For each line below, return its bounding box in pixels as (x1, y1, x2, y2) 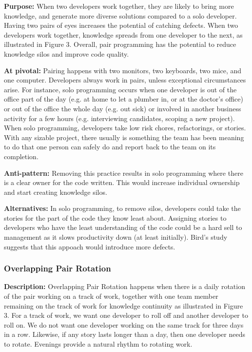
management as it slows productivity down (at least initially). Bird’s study (4, 232, 228, 242)
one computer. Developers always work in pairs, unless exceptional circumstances (4, 75, 246, 85)
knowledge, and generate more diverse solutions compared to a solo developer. (4, 10, 237, 21)
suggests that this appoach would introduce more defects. (4, 241, 175, 251)
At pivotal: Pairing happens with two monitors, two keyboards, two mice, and (4, 65, 242, 75)
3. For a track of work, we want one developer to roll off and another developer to (4, 310, 248, 320)
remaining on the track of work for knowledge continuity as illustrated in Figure (4, 300, 243, 311)
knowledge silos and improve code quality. (4, 48, 129, 59)
